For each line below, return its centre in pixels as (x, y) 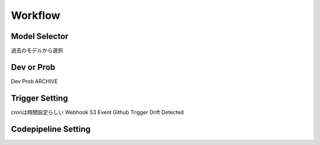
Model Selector (40, 36)
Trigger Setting (39, 98)
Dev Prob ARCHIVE (34, 81)
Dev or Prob (33, 67)
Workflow (36, 15)
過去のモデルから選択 (37, 51)
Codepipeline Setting (51, 129)
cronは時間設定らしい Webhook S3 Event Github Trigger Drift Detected (97, 112)
